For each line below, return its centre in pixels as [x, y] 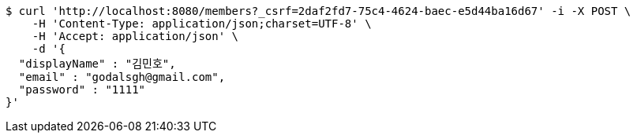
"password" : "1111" [82, 90]
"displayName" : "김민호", [97, 64]
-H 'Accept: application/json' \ [135, 36]
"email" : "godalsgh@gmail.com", [122, 77]
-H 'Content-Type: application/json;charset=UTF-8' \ [202, 24]
